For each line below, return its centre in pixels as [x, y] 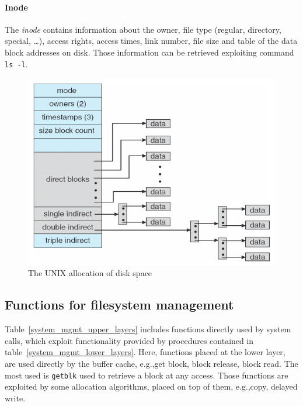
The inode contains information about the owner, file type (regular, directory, [143, 29]
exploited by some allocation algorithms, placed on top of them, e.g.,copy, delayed [151, 386]
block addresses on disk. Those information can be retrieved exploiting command [149, 52]
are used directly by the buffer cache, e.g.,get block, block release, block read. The [151, 364]
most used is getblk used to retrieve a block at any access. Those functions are [147, 375]
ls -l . [16, 63]
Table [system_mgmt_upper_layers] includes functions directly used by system [148, 329]
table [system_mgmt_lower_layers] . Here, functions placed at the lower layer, [145, 352]
